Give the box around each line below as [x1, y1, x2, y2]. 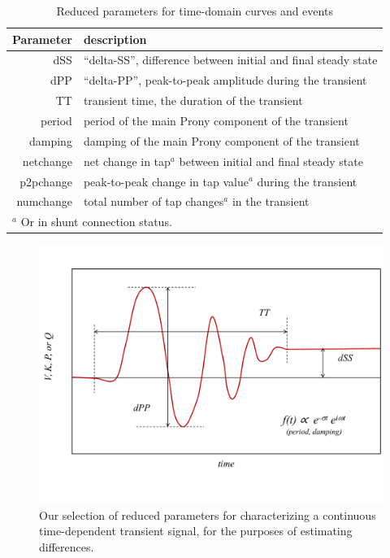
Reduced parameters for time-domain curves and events [56, 2, 333, 19]
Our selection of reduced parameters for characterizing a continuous [39, 506, 376, 523]
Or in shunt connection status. [20, 213, 172, 230]
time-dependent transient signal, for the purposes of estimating [39, 522, 353, 539]
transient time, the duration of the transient [83, 92, 303, 109]
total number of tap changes [83, 193, 224, 210]
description [83, 30, 147, 47]
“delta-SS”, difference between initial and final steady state [83, 51, 378, 68]
